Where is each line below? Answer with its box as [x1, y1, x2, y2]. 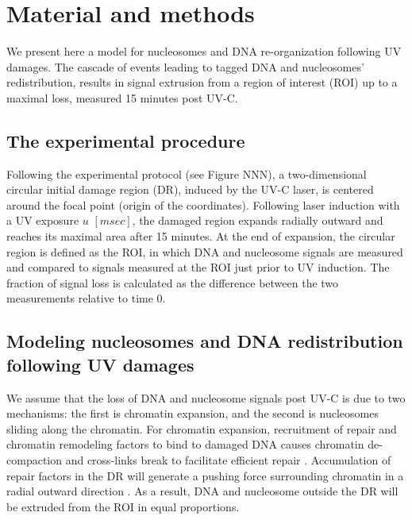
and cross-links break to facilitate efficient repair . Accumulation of [65, 452, 391, 468]
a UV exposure [6, 212, 79, 229]
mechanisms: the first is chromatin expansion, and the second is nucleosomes [6, 405, 379, 422]
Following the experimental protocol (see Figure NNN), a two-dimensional [6, 165, 367, 182]
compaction [6, 452, 62, 468]
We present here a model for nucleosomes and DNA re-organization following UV [6, 43, 402, 60]
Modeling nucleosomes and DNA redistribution [6, 329, 403, 353]
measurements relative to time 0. [6, 290, 166, 306]
